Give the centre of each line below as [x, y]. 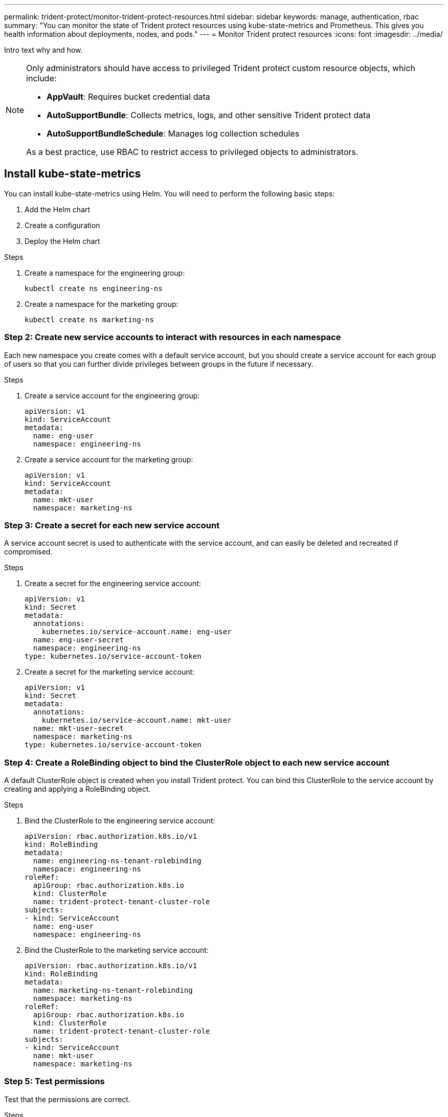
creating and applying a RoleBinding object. [77, 789]
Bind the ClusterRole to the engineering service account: [120, 821]
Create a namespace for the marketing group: [102, 304]
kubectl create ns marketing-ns [89, 319]
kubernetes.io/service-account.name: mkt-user [137, 720]
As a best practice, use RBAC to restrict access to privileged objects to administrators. [192, 152]
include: [41, 78]
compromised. [28, 552]
